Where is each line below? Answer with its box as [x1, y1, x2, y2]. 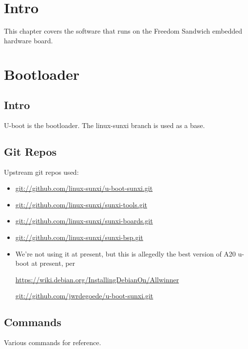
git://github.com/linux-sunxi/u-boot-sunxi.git [15, 183, 153, 193]
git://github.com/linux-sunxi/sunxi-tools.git [15, 199, 147, 209]
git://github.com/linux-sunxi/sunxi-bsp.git [15, 232, 143, 242]
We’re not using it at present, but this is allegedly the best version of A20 [15, 248, 236, 258]
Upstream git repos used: [4, 166, 79, 177]
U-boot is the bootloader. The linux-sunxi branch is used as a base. [4, 120, 205, 130]
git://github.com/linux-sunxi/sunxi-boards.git [15, 216, 153, 226]
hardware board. [4, 35, 53, 45]
